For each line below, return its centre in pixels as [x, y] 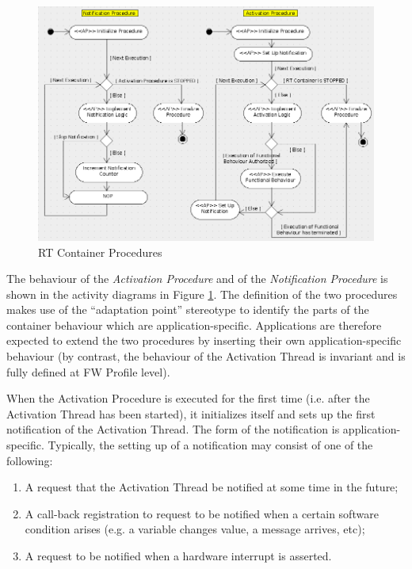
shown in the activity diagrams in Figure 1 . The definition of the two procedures [202, 294]
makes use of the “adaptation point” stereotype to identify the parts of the [188, 309]
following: [30, 460]
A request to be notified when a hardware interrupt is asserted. [178, 556]
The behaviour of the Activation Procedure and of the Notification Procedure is [197, 279]
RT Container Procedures [100, 252]
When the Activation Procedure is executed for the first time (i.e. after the [188, 398]
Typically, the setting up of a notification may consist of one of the [210, 445]
